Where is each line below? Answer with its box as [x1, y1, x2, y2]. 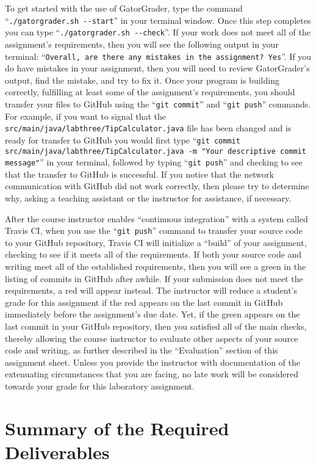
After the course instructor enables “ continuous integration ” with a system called [5, 212, 308, 225]
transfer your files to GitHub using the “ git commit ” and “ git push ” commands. [5, 97, 311, 110]
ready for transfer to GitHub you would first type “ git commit [5, 133, 240, 146]
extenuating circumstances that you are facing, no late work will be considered [5, 368, 299, 380]
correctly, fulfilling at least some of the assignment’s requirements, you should [5, 85, 295, 98]
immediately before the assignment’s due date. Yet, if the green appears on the [5, 308, 300, 321]
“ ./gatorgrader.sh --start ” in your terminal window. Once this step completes [5, 13, 311, 26]
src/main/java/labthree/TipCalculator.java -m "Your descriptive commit [5, 147, 306, 156]
